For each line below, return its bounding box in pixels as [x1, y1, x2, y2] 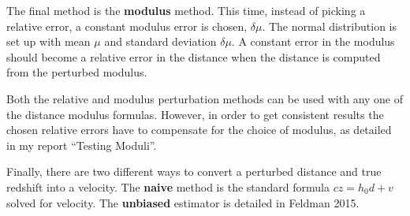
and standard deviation [104, 33, 217, 50]
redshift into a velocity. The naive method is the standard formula [6, 178, 330, 195]
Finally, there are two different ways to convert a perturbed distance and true [6, 163, 382, 180]
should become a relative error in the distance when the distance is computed [6, 48, 381, 65]
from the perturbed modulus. [6, 64, 147, 80]
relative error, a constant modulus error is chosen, [6, 17, 248, 34]
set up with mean [6, 33, 91, 50]
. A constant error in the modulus [231, 33, 395, 50]
